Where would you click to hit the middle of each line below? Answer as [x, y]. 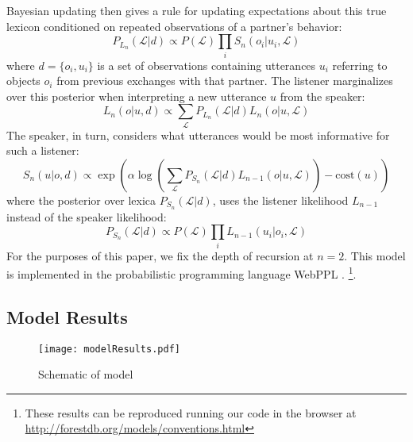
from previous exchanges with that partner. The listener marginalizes [225, 81]
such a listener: [43, 150]
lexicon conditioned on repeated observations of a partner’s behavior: [174, 26]
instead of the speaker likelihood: [87, 216]
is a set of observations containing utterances [206, 65]
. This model [375, 255]
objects [23, 81]
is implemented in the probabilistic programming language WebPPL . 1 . [181, 273]
